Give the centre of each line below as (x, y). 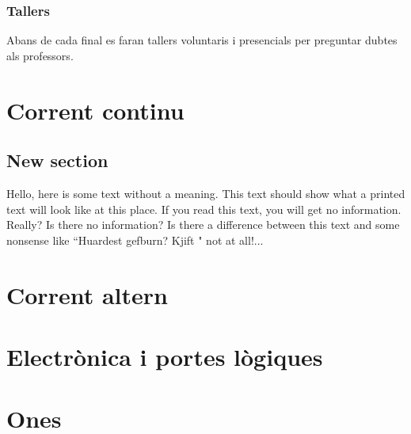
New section (57, 160)
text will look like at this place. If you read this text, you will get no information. (204, 209)
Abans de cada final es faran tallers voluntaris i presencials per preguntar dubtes (202, 40)
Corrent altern (87, 294)
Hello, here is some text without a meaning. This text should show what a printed (206, 193)
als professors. (40, 55)
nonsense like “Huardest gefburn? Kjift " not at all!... (135, 240)
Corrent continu (95, 110)
